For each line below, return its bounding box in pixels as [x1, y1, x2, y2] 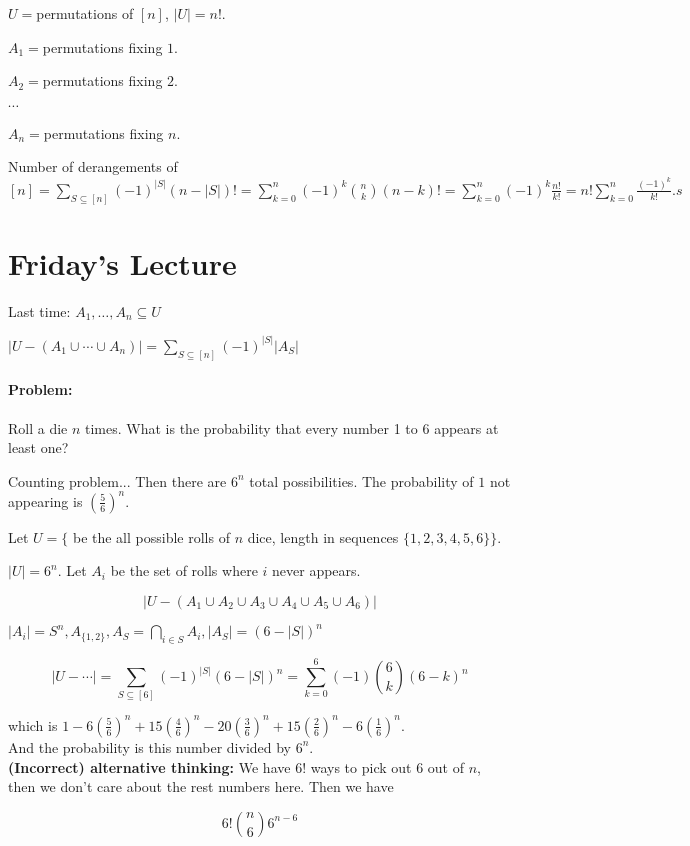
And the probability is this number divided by [8, 736, 292, 757]
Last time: [8, 300, 71, 321]
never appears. [272, 560, 361, 581]
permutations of [36, 3, 134, 23]
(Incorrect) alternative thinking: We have [8, 756, 291, 777]
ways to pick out [310, 756, 412, 777]
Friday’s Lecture [8, 242, 237, 283]
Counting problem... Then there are [8, 470, 227, 491]
